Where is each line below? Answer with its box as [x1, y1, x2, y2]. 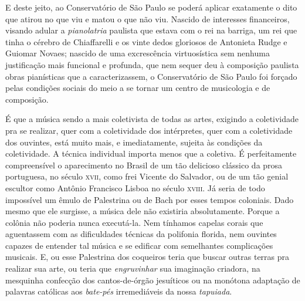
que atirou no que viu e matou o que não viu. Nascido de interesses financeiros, [5, 12, 290, 25]
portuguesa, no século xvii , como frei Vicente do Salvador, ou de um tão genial [5, 170, 289, 182]
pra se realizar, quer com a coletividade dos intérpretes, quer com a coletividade [5, 124, 293, 136]
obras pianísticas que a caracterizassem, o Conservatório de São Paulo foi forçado [5, 70, 297, 82]
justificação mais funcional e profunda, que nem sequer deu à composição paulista [5, 58, 299, 70]
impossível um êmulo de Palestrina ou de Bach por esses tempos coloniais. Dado [5, 193, 294, 205]
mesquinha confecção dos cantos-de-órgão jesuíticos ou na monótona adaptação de [5, 273, 300, 286]
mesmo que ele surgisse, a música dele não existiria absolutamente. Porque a [5, 205, 280, 217]
